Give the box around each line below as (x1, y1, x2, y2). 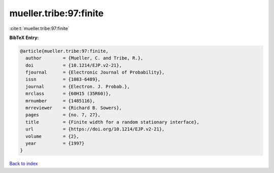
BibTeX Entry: (9, 34, 39, 41)
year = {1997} (25, 141, 85, 146)
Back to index (9, 160, 38, 167)
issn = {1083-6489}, (25, 77, 101, 82)
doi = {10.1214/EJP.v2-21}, (25, 62, 122, 68)
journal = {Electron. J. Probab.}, (25, 84, 130, 89)
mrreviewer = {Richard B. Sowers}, (25, 105, 122, 111)
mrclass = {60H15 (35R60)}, (25, 91, 112, 96)
